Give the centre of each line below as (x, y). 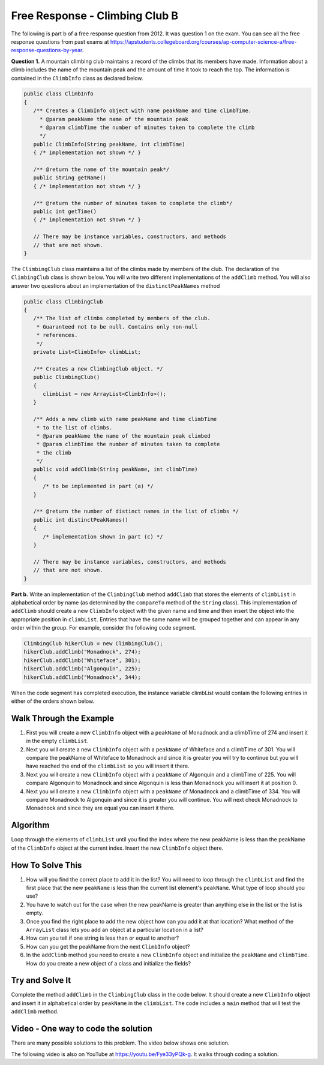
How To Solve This (46, 865)
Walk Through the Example (63, 718)
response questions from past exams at (60, 41)
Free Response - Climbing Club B (94, 16)
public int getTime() (65, 211)
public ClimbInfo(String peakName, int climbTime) (109, 144)
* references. (57, 335)
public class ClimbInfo (59, 94)
